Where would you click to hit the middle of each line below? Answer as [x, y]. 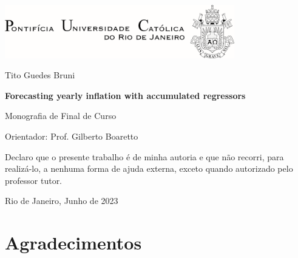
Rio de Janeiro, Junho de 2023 [62, 201]
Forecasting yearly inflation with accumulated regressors [125, 95]
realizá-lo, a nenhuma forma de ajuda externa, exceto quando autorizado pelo [149, 168]
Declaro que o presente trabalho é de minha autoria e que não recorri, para [144, 156]
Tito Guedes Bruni [40, 75]
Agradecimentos [73, 243]
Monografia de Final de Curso [61, 116]
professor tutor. [34, 180]
